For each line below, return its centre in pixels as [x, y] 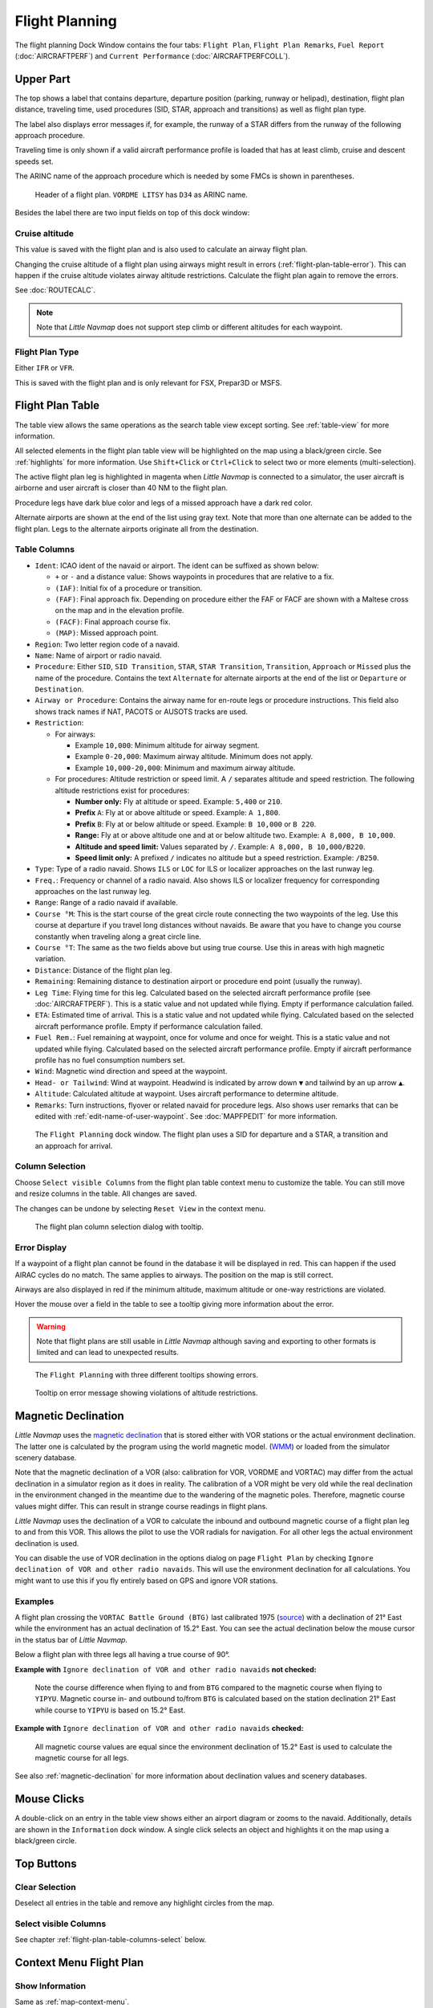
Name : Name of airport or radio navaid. [98, 655]
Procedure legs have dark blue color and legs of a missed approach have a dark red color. [164, 503]
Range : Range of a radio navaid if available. [106, 903]
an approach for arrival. [74, 1145]
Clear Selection [45, 1887]
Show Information [51, 1986]
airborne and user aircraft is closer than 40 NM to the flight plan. [121, 488]
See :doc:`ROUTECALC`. [55, 290]
